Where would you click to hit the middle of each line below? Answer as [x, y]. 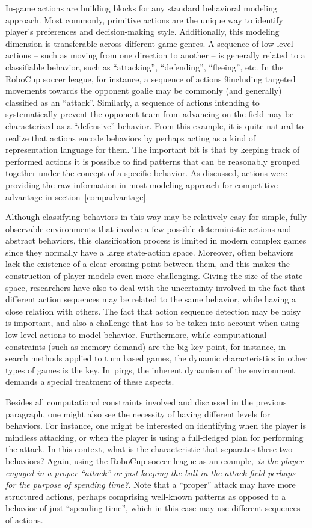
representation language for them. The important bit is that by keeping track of [153, 149]
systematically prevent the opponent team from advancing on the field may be [150, 114]
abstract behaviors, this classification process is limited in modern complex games [156, 240]
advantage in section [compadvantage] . [77, 196]
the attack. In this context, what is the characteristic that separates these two [149, 449]
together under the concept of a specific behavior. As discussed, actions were [146, 173]
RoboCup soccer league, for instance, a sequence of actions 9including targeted [151, 78]
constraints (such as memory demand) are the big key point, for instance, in [146, 346]
